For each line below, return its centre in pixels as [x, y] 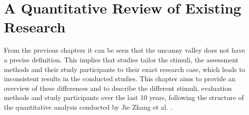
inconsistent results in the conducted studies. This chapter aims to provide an [120, 79]
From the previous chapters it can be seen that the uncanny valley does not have [124, 50]
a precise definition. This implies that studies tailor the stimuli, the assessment [121, 59]
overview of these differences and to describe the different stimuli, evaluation [118, 88]
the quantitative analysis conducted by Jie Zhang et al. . [88, 107]
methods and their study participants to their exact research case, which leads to [125, 69]
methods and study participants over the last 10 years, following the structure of [124, 97]
